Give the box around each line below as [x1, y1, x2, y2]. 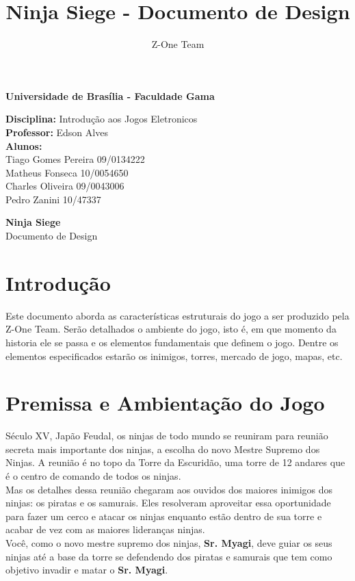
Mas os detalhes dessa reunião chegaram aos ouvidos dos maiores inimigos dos [5, 482, 333, 496]
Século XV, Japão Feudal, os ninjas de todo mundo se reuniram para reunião [5, 428, 328, 443]
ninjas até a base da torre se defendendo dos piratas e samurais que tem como [5, 549, 332, 563]
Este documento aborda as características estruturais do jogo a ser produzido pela [5, 308, 350, 322]
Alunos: [5, 138, 42, 153]
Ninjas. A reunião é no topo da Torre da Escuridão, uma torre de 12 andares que [5, 455, 345, 469]
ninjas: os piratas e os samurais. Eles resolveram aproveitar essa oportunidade [5, 495, 331, 510]
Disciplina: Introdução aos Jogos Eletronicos [5, 112, 198, 126]
